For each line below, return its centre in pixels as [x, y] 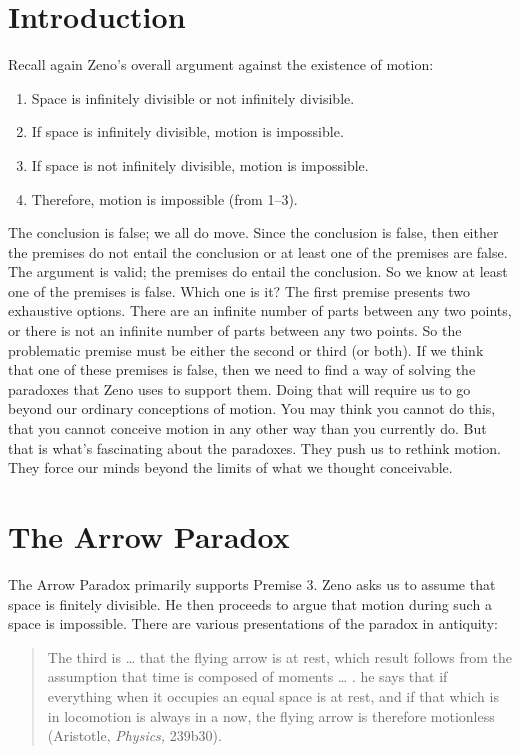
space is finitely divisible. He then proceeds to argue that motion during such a [250, 603]
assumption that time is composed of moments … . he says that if [247, 676]
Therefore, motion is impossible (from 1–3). [164, 198]
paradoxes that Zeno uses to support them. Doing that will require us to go [239, 388]
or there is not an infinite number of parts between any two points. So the [235, 330]
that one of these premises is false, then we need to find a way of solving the [242, 369]
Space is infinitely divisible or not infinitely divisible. [193, 97]
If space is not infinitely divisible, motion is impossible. [200, 164]
